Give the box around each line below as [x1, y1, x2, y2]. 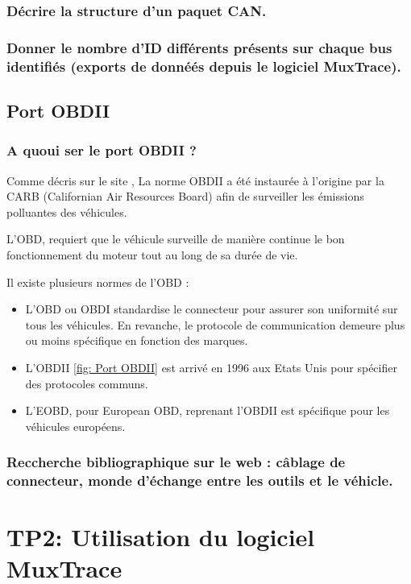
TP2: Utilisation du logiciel [6, 520, 315, 553]
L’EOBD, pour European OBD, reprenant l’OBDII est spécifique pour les [25, 402, 390, 419]
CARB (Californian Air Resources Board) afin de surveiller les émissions [6, 188, 364, 205]
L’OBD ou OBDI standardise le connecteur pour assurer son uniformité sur [25, 300, 398, 317]
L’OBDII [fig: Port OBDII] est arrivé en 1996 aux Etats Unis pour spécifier [25, 358, 397, 375]
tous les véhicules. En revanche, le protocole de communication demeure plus [25, 316, 405, 333]
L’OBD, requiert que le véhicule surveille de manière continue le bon [6, 230, 345, 247]
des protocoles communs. [25, 375, 148, 391]
